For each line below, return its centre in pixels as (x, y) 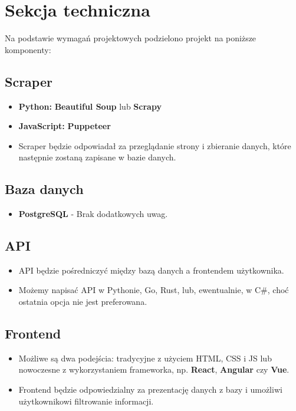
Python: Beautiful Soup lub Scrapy (90, 106)
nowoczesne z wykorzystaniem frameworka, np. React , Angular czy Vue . (154, 369)
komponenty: (28, 49)
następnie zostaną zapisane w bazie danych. (97, 157)
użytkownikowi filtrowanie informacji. (86, 401)
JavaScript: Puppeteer (65, 126)
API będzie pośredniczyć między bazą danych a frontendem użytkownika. (151, 270)
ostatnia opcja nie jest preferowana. (83, 302)
